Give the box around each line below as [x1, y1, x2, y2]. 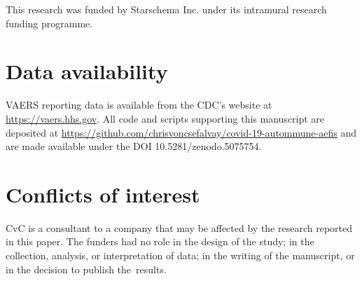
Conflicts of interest [6, 179, 200, 208]
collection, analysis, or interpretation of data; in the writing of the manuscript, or [6, 248, 355, 262]
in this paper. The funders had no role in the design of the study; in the [6, 234, 314, 249]
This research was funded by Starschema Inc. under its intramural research [6, 2, 327, 16]
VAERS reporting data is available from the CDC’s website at [6, 97, 272, 112]
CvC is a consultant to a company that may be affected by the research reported [6, 220, 352, 235]
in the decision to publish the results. [6, 261, 167, 276]
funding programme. [6, 15, 93, 30]
